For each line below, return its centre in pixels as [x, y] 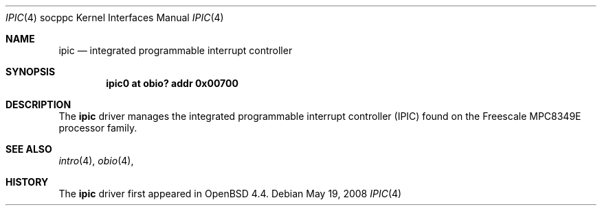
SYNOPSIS [31, 72]
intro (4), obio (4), [96, 161]
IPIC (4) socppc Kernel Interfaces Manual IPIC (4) [115, 17]
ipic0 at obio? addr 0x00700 [172, 83]
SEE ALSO [29, 149]
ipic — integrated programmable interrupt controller [176, 50]
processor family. [98, 128]
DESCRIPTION [38, 104]
